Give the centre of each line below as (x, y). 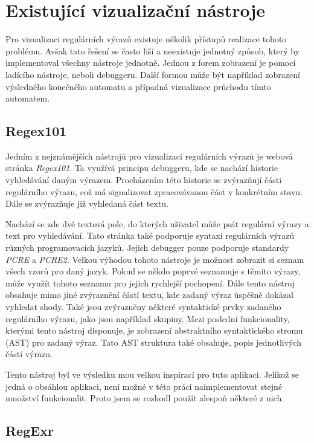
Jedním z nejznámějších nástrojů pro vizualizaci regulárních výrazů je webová (149, 156)
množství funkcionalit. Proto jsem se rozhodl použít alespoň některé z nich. (145, 398)
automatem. (28, 98)
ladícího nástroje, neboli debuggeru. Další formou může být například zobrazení (153, 74)
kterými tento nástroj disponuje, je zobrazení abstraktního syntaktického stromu (154, 330)
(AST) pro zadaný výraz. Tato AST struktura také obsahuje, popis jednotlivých (154, 342)
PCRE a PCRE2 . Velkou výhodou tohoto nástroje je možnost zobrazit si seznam (155, 259)
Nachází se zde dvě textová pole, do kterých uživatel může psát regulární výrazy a (157, 223)
